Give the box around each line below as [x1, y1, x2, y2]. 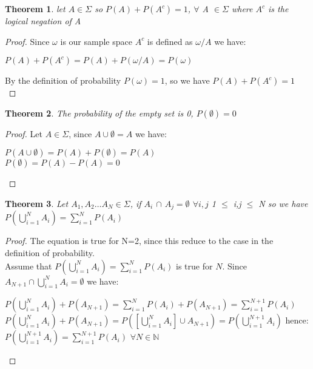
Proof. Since [5, 35, 50, 47]
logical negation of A [5, 15, 81, 27]
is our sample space [60, 35, 132, 47]
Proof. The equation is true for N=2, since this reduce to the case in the [5, 234, 274, 247]
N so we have [258, 197, 308, 209]
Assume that [5, 259, 52, 272]
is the [268, 2, 289, 15]
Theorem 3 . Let [5, 197, 69, 209]
